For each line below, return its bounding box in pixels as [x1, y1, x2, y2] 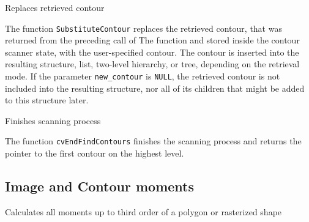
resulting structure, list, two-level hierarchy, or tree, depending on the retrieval [5, 57, 300, 70]
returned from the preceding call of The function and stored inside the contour [5, 34, 300, 46]
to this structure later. [5, 94, 89, 106]
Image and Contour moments [5, 177, 195, 196]
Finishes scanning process [5, 114, 101, 127]
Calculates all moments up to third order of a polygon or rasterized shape [5, 205, 282, 218]
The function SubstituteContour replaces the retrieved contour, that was [5, 21, 282, 34]
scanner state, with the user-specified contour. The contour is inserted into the [5, 45, 299, 58]
